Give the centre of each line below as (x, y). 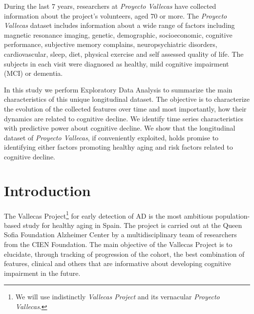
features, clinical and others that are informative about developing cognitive (118, 263)
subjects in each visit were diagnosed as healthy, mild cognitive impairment (116, 63)
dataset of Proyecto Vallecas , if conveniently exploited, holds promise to (111, 137)
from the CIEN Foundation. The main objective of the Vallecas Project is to (118, 244)
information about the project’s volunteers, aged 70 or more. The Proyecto (116, 15)
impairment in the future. (42, 273)
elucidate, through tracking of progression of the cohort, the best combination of (124, 254)
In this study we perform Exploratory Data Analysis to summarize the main (118, 89)
